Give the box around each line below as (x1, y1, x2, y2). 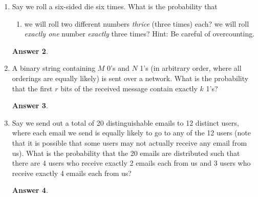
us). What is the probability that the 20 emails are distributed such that (12, 147, 240, 158)
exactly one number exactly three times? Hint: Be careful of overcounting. (24, 28, 255, 39)
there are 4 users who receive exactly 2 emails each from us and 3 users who (12, 157, 251, 168)
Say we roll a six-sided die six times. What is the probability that (12, 1, 218, 11)
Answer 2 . (12, 45, 48, 56)
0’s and (107, 63, 130, 73)
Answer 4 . (12, 185, 48, 195)
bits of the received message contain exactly (60, 83, 198, 93)
